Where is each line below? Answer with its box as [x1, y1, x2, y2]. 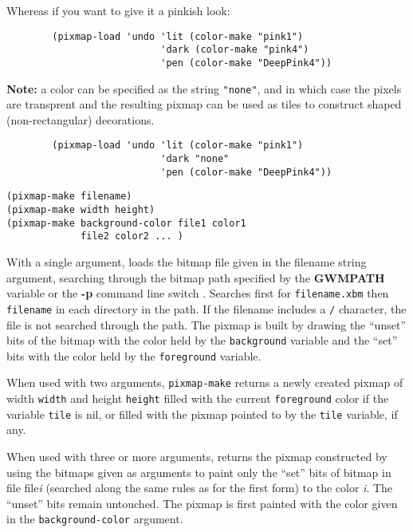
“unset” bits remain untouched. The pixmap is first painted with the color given [6, 495, 398, 511]
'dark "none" [160, 153, 230, 165]
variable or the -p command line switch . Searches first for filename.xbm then [6, 285, 389, 301]
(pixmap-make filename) [6, 191, 132, 203]
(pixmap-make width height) [6, 204, 155, 216]
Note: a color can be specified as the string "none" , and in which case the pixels [6, 80, 402, 97]
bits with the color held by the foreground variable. [6, 347, 262, 364]
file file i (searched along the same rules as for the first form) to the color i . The [6, 479, 393, 496]
